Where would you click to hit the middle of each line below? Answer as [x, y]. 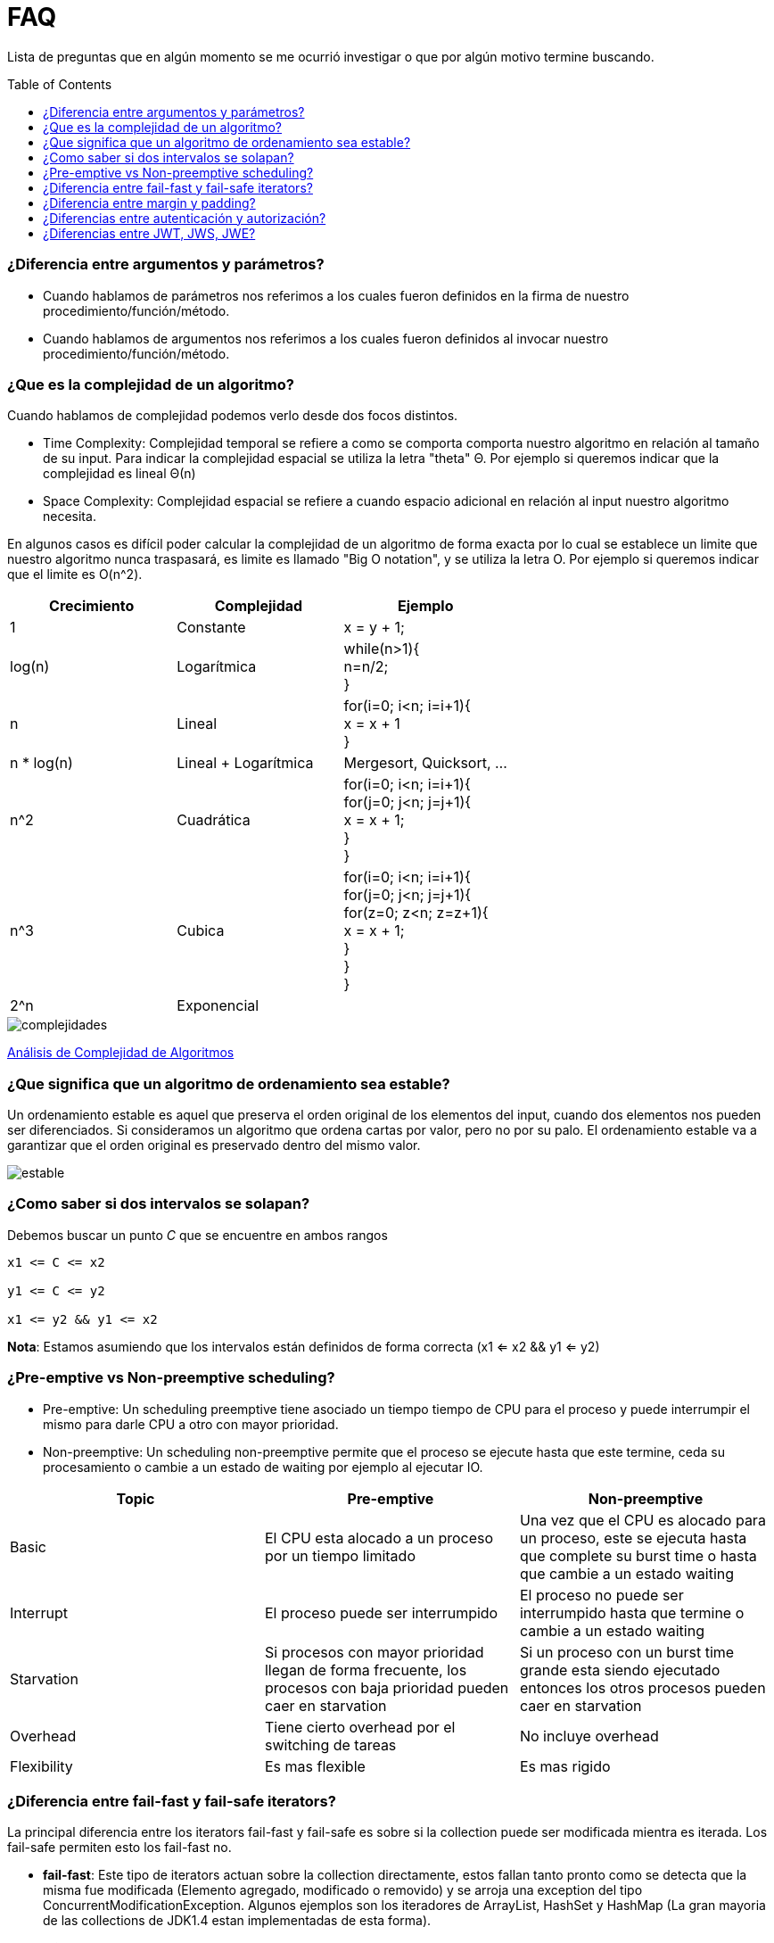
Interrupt [39, 1612]
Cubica [201, 931]
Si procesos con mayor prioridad [374, 1652]
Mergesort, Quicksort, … [425, 763]
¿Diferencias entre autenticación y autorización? [185, 218]
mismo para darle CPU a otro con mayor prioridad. [191, 1424]
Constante [211, 628]
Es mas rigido [565, 1766]
